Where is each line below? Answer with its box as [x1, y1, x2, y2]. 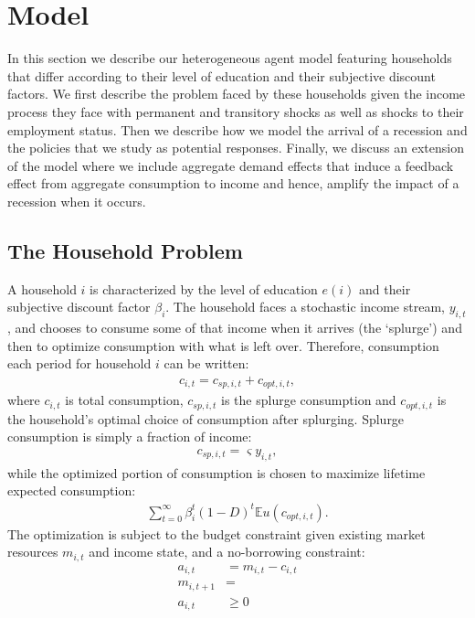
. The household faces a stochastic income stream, [165, 297, 445, 316]
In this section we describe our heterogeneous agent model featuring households [7, 48, 452, 68]
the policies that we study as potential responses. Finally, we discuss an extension [7, 138, 464, 157]
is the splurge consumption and [221, 390, 396, 410]
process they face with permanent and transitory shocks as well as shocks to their [7, 101, 464, 121]
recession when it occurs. [7, 191, 146, 210]
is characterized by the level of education [90, 279, 318, 298]
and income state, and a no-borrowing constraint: [89, 542, 365, 561]
